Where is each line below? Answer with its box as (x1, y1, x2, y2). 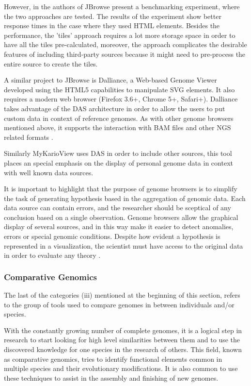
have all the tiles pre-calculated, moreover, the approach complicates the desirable (4, 39, 247, 50)
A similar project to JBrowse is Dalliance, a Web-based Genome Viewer (4, 75, 217, 85)
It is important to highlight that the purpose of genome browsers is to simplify (4, 184, 237, 194)
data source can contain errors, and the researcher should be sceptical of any (4, 202, 231, 213)
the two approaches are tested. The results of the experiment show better (4, 11, 221, 21)
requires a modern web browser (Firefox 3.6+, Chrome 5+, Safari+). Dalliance (4, 94, 238, 104)
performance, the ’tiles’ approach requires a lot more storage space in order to (4, 30, 235, 40)
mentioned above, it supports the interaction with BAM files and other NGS (4, 122, 231, 133)
